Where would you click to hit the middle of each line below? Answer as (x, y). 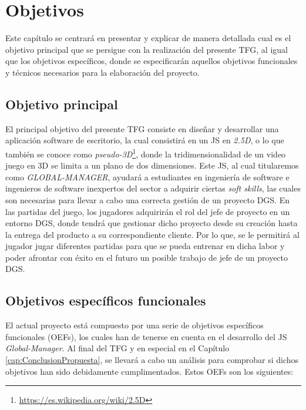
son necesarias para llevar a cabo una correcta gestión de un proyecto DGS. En (148, 199)
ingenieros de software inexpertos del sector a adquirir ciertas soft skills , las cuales (153, 188)
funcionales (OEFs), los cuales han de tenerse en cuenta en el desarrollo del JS (146, 336)
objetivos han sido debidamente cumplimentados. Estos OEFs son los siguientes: (149, 371)
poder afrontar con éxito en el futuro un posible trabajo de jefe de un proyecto (147, 257)
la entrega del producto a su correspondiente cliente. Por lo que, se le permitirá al (152, 234)
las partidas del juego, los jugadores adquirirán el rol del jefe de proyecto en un (148, 211)
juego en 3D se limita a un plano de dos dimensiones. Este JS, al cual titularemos (152, 165)
